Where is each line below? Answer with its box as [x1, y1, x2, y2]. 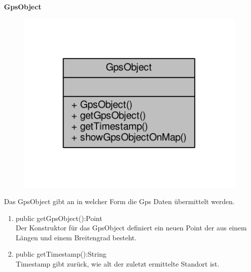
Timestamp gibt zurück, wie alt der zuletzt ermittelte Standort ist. [15, 259, 220, 269]
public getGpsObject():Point [15, 213, 102, 223]
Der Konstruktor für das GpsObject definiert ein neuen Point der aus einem [15, 222, 247, 233]
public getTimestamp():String [15, 249, 106, 259]
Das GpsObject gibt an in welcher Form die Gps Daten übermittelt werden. [4, 196, 235, 207]
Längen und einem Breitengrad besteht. [15, 232, 137, 242]
